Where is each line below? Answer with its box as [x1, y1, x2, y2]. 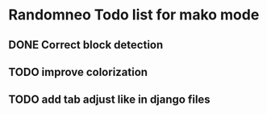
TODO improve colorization [8, 65, 148, 78]
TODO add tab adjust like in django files [8, 93, 211, 107]
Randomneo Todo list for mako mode [8, 6, 260, 24]
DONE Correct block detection [8, 38, 164, 52]
